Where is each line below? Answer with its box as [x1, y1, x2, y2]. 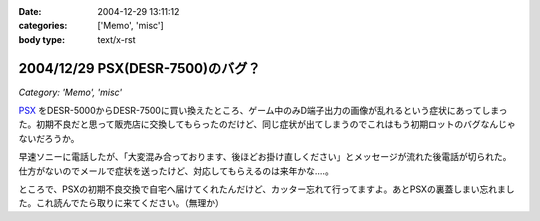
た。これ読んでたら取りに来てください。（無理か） [18, 197, 224, 209]
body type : [18, 33, 65, 45]
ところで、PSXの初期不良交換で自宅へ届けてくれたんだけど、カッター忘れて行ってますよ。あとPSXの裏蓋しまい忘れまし [18, 183, 515, 195]
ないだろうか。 [18, 132, 80, 144]
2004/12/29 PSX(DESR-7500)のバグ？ [18, 60, 261, 77]
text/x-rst [97, 33, 136, 45]
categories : [18, 20, 68, 32]
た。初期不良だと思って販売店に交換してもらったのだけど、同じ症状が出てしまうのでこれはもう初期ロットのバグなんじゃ [18, 118, 517, 130]
